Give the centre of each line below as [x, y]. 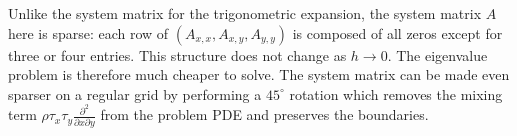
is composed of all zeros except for [397, 32]
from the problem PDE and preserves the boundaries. [264, 114]
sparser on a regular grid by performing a [135, 93]
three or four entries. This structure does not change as [177, 54]
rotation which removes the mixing [396, 93]
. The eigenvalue [437, 54]
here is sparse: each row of [88, 32]
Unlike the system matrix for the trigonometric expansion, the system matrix [245, 13]
